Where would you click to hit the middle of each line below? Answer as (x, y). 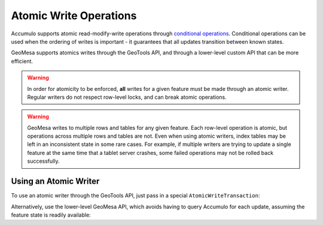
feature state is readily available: (51, 215)
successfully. (43, 161)
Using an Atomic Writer (55, 182)
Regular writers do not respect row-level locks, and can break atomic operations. (127, 97)
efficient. (22, 61)
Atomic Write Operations (74, 16)
